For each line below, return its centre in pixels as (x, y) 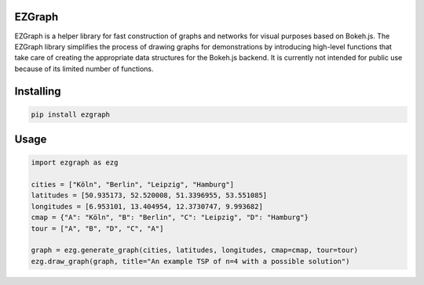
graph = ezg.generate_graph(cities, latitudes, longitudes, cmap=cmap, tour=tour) (195, 250)
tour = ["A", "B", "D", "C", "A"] (97, 228)
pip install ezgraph (70, 114)
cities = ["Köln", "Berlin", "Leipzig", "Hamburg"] (133, 185)
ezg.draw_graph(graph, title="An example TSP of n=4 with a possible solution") (190, 261)
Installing (38, 91)
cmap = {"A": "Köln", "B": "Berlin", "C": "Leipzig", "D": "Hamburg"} (170, 218)
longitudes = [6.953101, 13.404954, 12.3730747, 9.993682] (147, 206)
